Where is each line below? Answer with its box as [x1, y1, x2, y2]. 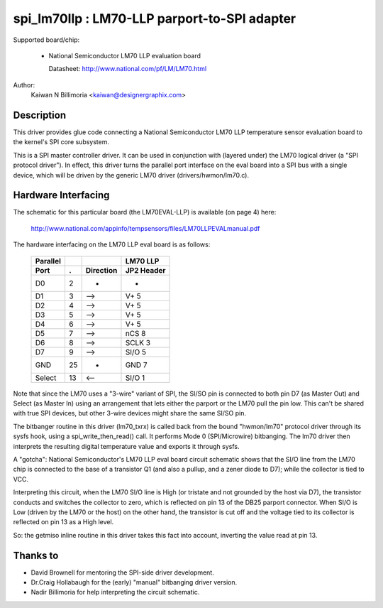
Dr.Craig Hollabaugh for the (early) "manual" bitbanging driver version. [30, 578, 238, 587]
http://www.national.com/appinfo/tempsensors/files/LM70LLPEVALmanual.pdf [30, 224, 260, 232]
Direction [85, 265, 118, 275]
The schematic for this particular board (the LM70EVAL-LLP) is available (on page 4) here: [13, 208, 277, 217]
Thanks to [13, 549, 59, 561]
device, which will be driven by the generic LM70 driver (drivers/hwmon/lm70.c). [13, 170, 250, 179]
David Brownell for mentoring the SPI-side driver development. [30, 568, 214, 577]
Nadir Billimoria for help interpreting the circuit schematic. [30, 588, 200, 597]
